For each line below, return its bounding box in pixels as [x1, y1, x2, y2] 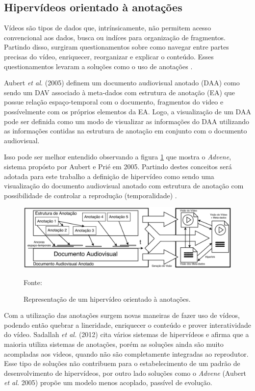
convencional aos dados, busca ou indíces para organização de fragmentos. [4, 32, 226, 42]
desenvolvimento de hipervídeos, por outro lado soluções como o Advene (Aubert [4, 367, 247, 378]
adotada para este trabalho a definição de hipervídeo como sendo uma [4, 171, 214, 181]
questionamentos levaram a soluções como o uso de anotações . [4, 61, 193, 71]
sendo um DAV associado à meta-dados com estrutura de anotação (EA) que [4, 87, 235, 97]
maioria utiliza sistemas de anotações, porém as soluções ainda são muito [4, 339, 224, 349]
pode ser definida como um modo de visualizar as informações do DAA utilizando [4, 116, 249, 126]
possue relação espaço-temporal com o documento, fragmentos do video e [4, 97, 224, 107]
